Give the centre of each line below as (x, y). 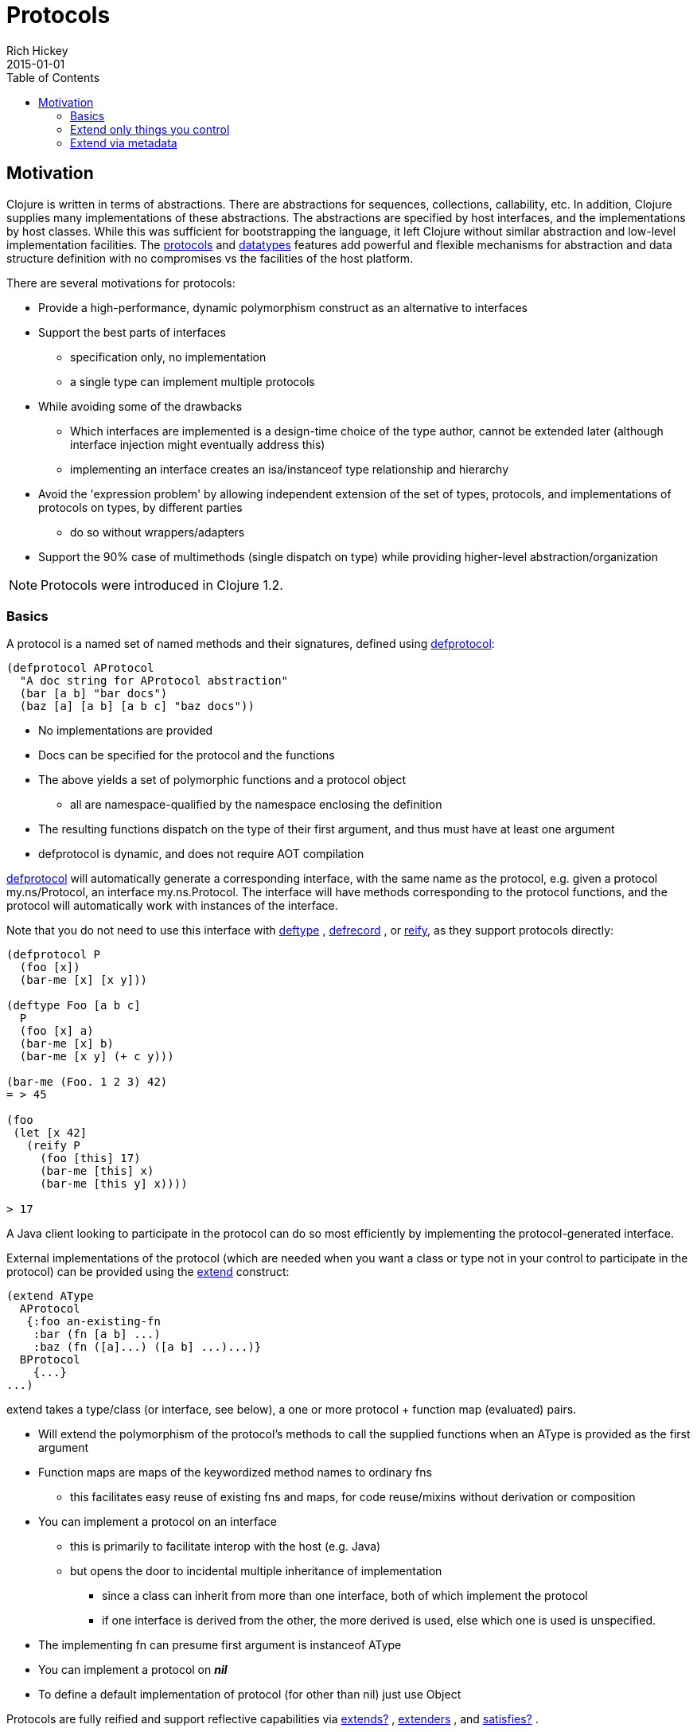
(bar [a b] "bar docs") (93, 694)
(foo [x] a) (56, 1031)
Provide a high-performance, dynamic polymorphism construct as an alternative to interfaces (283, 307)
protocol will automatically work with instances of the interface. (172, 906)
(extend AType (50, 1296)
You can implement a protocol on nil (133, 1670)
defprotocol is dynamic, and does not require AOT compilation (201, 854)
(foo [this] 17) (90, 1159)
